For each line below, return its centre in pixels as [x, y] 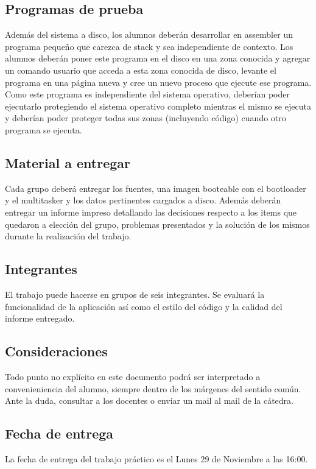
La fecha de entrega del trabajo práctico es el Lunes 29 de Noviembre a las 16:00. [156, 458]
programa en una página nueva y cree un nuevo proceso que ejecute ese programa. [158, 82]
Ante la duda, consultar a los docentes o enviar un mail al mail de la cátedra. [149, 400]
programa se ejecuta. [44, 129]
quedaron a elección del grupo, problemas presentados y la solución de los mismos [157, 224]
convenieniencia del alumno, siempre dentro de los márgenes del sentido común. [153, 388]
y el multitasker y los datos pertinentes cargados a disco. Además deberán [143, 200]
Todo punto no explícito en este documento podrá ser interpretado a [133, 376]
